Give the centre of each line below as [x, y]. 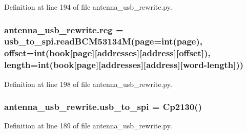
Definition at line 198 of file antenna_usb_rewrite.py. [88, 84]
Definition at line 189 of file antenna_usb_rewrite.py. [88, 126]
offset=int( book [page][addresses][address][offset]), [107, 53]
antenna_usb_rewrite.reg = [64, 29]
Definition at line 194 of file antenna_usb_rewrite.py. [88, 7]
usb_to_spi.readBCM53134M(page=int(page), [104, 41]
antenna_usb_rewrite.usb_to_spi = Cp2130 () [103, 107]
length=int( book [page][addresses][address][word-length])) [124, 65]
